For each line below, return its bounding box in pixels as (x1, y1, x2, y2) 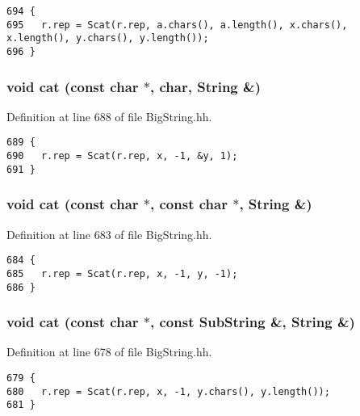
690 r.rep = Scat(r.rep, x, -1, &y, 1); (6, 150, 238, 162)
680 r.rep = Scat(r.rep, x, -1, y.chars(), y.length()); (6, 385, 330, 397)
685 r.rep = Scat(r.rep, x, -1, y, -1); (6, 267, 238, 279)
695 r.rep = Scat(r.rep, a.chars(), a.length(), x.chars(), (6, 19, 348, 31)
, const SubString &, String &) (150, 312, 355, 332)
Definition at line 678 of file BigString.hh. (6, 343, 212, 360)
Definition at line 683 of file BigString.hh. (6, 225, 212, 242)
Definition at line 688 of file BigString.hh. (6, 107, 212, 124)
